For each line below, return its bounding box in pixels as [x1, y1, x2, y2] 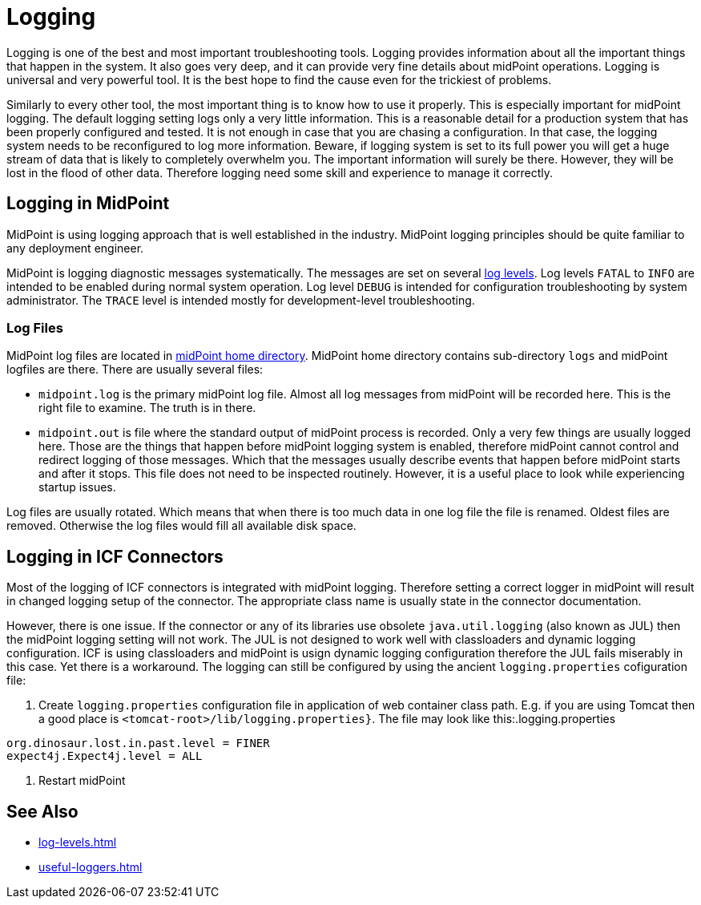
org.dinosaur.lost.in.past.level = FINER [6, 737, 270, 750]
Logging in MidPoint [6, 193, 170, 214]
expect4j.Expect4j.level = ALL [6, 749, 203, 763]
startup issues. [38, 480, 116, 495]
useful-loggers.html [38, 860, 143, 875]
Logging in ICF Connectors [6, 546, 224, 567]
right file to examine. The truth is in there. [38, 401, 256, 415]
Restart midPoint [38, 774, 126, 788]
